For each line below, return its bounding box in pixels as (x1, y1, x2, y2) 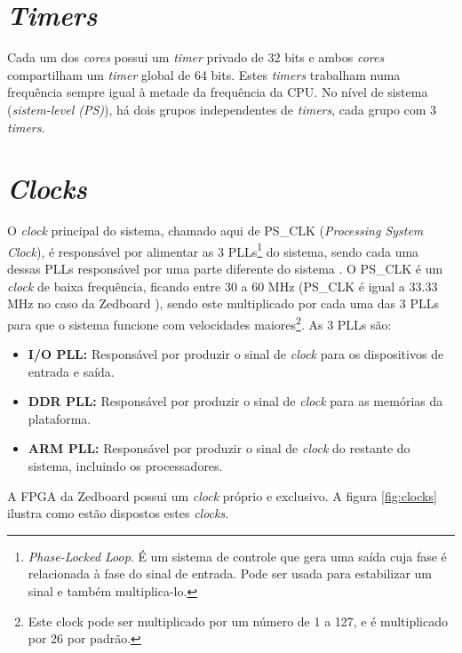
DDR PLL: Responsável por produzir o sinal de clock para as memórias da (28, 392, 443, 410)
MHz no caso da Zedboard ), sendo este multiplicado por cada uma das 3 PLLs (7, 294, 439, 313)
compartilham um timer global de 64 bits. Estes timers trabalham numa (7, 65, 401, 84)
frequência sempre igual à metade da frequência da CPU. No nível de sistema (7, 83, 428, 101)
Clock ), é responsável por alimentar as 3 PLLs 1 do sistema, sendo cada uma (7, 239, 419, 260)
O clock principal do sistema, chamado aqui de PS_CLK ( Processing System (7, 221, 424, 240)
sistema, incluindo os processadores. (28, 457, 223, 475)
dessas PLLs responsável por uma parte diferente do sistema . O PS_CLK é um (7, 259, 443, 278)
